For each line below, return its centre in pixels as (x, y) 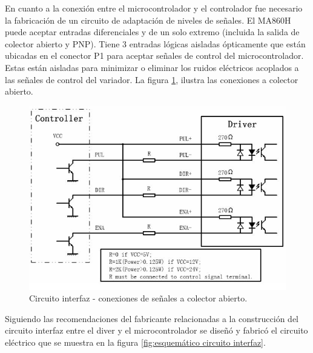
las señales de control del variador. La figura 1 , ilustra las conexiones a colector (152, 79)
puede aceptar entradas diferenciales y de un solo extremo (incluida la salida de (152, 32)
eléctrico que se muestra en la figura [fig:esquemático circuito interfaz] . (135, 342)
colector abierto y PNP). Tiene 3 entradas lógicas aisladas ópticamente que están (155, 43)
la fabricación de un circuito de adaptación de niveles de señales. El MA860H (148, 20)
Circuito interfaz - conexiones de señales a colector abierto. (138, 298)
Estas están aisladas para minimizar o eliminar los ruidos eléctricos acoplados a (152, 67)
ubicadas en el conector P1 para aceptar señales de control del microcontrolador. (154, 55)
